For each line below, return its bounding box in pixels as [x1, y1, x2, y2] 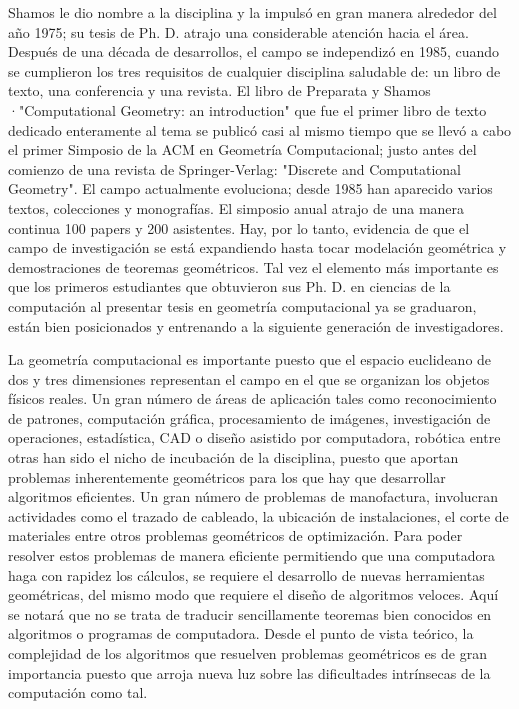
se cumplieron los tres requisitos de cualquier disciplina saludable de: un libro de [8, 60, 501, 81]
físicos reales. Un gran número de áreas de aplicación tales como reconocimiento [8, 388, 497, 409]
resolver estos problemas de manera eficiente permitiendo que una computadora [8, 545, 496, 566]
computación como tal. [8, 682, 148, 703]
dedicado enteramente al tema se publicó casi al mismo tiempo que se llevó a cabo [8, 119, 512, 140]
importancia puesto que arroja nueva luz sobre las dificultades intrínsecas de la [8, 662, 491, 683]
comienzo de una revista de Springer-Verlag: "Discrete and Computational [8, 158, 462, 179]
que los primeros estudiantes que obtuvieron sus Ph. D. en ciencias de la [8, 276, 451, 297]
